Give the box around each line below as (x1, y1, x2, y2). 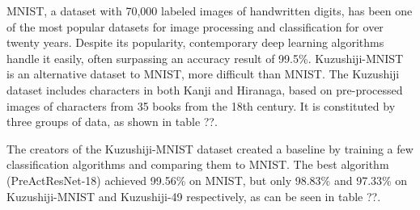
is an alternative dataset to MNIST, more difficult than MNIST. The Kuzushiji (6, 65, 400, 82)
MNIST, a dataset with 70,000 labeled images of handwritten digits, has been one (6, 2, 413, 19)
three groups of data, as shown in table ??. (6, 113, 218, 130)
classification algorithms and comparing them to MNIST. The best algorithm (6, 156, 389, 173)
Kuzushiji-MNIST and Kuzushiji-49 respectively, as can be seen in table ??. (6, 187, 381, 204)
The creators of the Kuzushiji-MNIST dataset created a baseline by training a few (6, 140, 414, 157)
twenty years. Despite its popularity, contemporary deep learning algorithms (6, 34, 384, 51)
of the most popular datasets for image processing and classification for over (6, 18, 384, 35)
